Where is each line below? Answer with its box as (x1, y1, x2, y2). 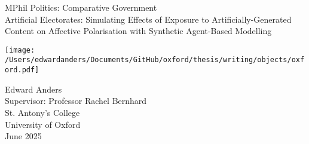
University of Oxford (5, 118, 81, 130)
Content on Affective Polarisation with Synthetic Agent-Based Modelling (5, 24, 272, 37)
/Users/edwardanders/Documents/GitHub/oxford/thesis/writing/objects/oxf (5, 56, 305, 65)
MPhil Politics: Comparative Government (5, 1, 157, 13)
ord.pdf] (5, 66, 39, 75)
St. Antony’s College (5, 106, 80, 118)
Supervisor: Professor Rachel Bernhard (5, 94, 147, 107)
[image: (5, 45, 35, 54)
